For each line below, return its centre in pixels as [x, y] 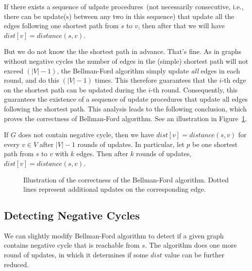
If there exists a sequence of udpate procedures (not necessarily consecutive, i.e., [124, 6]
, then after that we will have [181, 26]
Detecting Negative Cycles [72, 215]
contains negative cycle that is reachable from [72, 245]
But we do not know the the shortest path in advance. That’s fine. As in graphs [123, 51]
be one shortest [215, 144]
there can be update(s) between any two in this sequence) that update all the [119, 16]
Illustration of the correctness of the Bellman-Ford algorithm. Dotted [126, 179]
